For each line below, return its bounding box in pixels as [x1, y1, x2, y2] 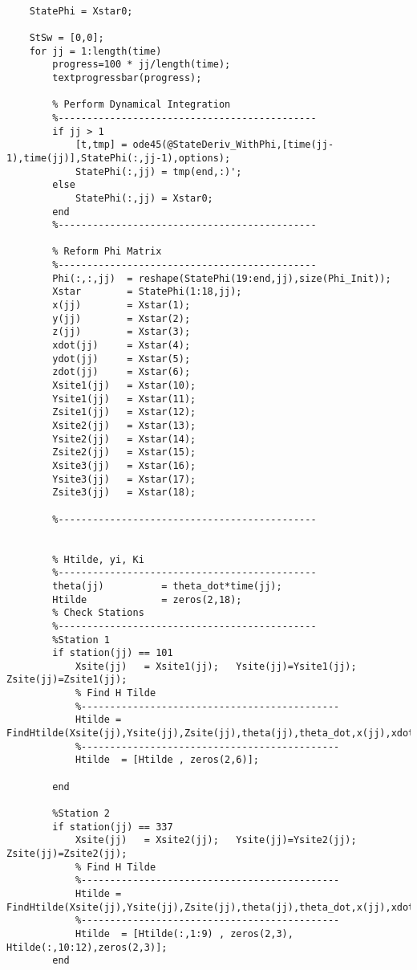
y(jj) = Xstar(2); [52, 312, 191, 324]
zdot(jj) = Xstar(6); [52, 366, 191, 378]
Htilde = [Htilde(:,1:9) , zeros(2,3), [75, 927, 294, 939]
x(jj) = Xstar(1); [52, 300, 191, 312]
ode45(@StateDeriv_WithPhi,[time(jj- [132, 139, 334, 151]
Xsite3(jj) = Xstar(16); [52, 459, 196, 471]
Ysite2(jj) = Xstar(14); [52, 433, 196, 445]
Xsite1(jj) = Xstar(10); [52, 380, 196, 392]
